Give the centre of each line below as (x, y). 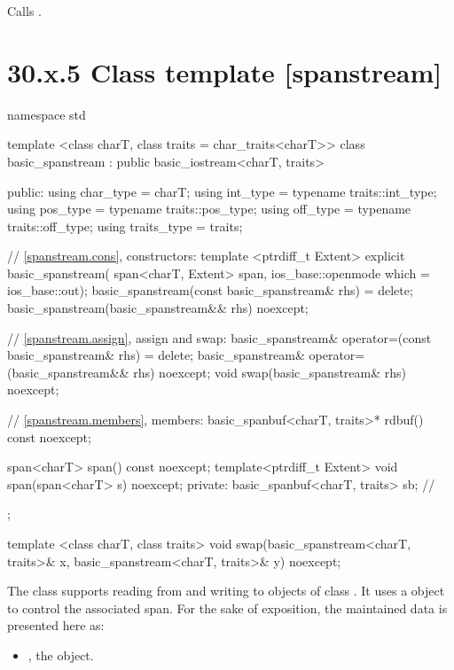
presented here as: (56, 625)
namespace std (47, 114)
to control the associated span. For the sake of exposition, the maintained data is (227, 608)
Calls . (24, 11)
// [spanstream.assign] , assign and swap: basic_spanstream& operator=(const (219, 337)
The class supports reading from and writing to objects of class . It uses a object (226, 591)
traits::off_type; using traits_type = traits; (125, 226)
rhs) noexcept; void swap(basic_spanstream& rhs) (270, 372)
